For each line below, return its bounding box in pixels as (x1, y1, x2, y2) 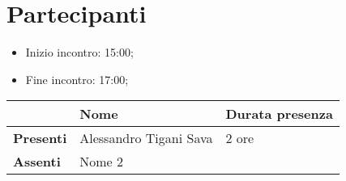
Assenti (13, 152, 61, 171)
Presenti (13, 128, 67, 148)
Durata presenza (225, 104, 333, 124)
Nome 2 (79, 152, 124, 171)
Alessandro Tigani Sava (79, 128, 213, 148)
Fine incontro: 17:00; (25, 70, 129, 87)
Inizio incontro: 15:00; (25, 44, 134, 61)
